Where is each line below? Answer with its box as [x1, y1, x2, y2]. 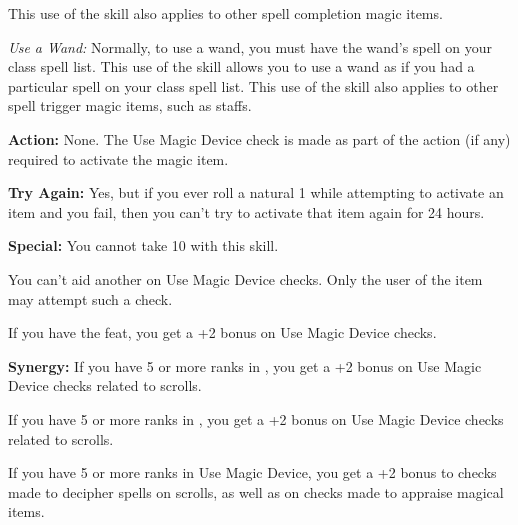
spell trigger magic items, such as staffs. [8, 95, 252, 116]
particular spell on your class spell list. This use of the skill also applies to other [8, 75, 499, 96]
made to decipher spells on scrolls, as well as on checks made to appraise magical [8, 481, 504, 502]
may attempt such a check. [8, 288, 173, 309]
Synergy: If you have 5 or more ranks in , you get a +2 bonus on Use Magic [8, 355, 482, 376]
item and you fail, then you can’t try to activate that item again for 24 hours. [8, 201, 485, 222]
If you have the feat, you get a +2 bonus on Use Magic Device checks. [8, 322, 437, 343]
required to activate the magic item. [8, 148, 229, 169]
